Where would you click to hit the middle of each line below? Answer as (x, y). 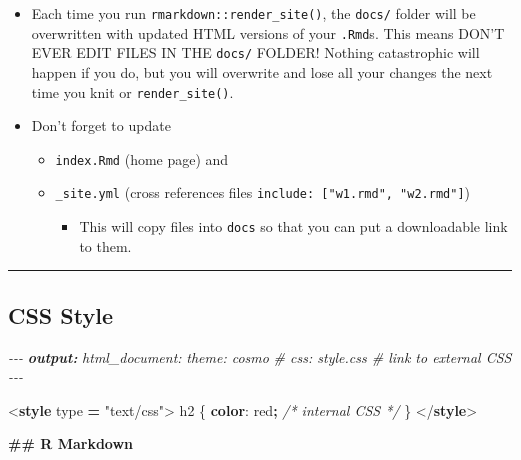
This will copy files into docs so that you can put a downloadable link (293, 226)
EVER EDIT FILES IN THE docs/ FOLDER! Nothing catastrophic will (255, 52)
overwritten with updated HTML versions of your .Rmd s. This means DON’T (268, 32)
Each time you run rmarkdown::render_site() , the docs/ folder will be (253, 13)
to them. (105, 245)
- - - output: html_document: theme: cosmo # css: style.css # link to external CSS (260, 356)
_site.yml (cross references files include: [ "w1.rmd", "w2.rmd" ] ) (263, 192)
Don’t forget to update (101, 125)
